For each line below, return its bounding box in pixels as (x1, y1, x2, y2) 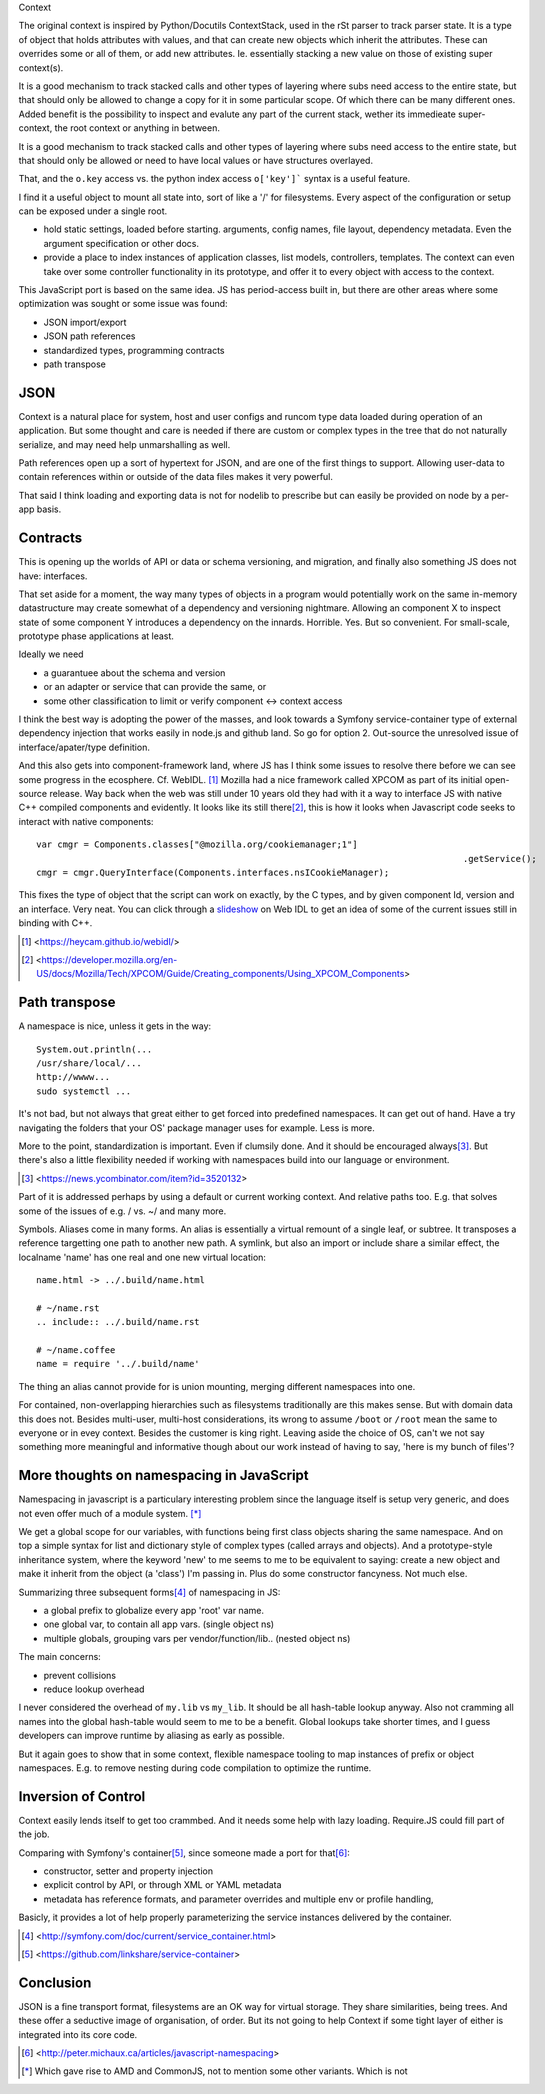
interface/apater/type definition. (18, 741, 150, 753)
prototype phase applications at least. (18, 630, 175, 642)
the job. (18, 1828, 50, 1840)
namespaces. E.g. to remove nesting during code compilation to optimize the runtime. (18, 1761, 372, 1774)
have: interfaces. (18, 570, 88, 582)
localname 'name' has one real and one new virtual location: (18, 1251, 267, 1263)
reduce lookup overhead (43, 1683, 145, 1695)
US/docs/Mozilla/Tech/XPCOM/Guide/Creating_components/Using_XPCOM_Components (36, 968, 405, 980)
